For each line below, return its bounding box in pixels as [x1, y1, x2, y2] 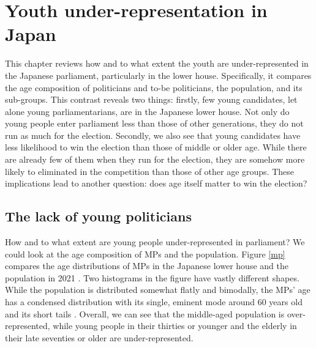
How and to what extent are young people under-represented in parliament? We [5, 235, 305, 248]
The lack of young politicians [5, 207, 192, 226]
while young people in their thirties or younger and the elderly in [53, 319, 297, 332]
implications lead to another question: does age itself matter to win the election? [5, 177, 307, 190]
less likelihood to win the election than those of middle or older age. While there [5, 141, 307, 154]
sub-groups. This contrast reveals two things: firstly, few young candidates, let [5, 93, 298, 106]
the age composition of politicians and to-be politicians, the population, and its [5, 81, 303, 94]
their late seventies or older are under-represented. [5, 331, 194, 344]
